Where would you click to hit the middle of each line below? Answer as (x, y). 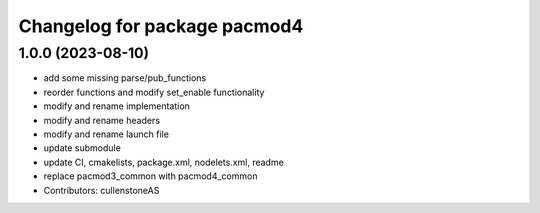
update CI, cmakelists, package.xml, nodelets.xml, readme (163, 162)
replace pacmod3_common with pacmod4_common (150, 176)
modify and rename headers (101, 120)
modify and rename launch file (106, 134)
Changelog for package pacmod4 (161, 26)
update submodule (82, 148)
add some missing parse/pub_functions (125, 78)
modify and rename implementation (116, 106)
